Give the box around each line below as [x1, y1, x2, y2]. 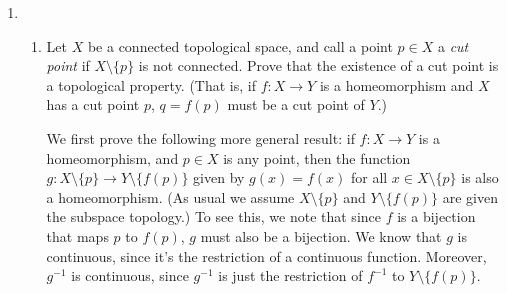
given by [193, 167, 245, 188]
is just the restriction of [218, 265, 363, 286]
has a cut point [46, 94, 140, 115]
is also [461, 167, 499, 188]
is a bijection [397, 206, 476, 227]
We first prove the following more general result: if [46, 127, 355, 148]
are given [442, 186, 498, 207]
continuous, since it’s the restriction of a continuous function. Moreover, [46, 245, 487, 266]
